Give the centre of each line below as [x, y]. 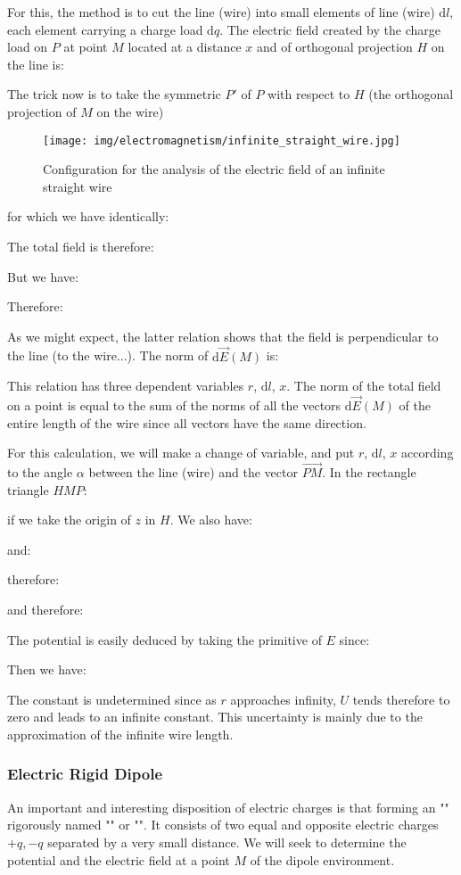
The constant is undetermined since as [112, 699]
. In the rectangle [369, 472]
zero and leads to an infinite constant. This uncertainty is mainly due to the [215, 717]
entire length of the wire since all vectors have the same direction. [187, 422]
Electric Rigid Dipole [85, 774]
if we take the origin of [69, 520]
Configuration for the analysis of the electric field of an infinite [214, 169]
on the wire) [130, 111]
